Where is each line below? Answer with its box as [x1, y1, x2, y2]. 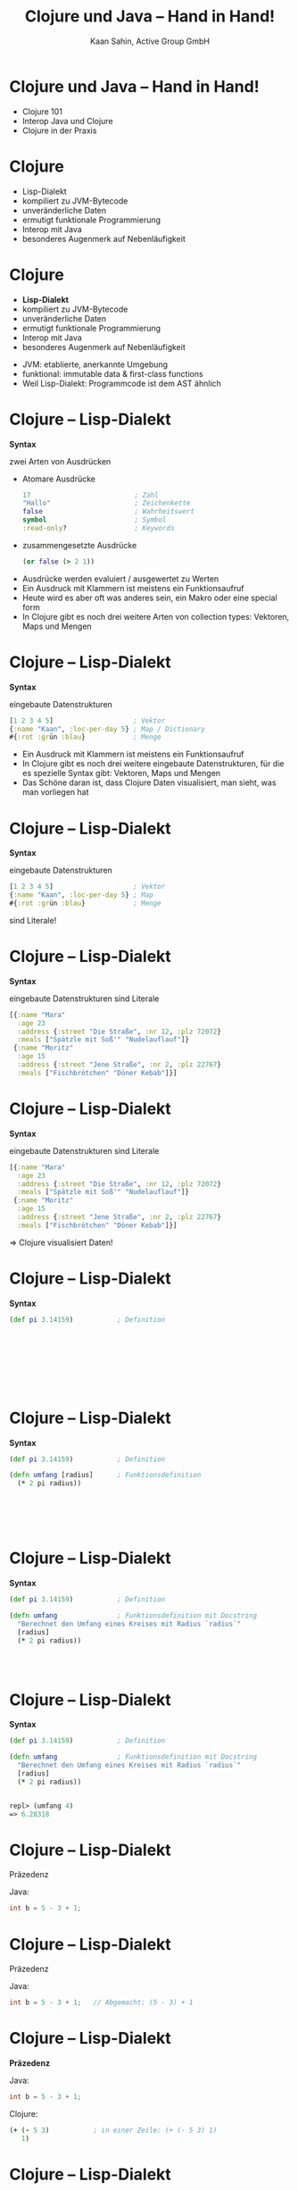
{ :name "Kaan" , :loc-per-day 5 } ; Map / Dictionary [9, 724, 205, 733]
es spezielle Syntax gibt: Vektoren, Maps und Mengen [21, 768, 221, 779]
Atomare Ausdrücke [21, 473, 96, 484]
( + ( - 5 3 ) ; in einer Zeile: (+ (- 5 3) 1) [9, 2126, 218, 2135]
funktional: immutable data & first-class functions [21, 368, 203, 379]
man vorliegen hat [21, 787, 89, 798]
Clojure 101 [21, 105, 62, 117]
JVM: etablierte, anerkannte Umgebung [21, 359, 168, 370]
